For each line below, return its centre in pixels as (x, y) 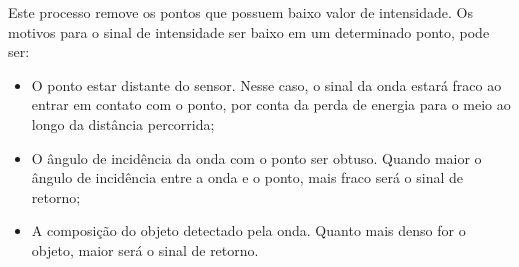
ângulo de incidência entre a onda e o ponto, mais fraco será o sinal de (247, 177)
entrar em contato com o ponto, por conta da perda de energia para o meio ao (271, 104)
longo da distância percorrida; (123, 123)
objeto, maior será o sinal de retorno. (145, 249)
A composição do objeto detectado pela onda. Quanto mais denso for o (248, 230)
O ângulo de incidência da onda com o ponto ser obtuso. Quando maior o (256, 157)
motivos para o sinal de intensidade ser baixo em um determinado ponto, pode (249, 31)
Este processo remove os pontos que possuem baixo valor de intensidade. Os (240, 12)
